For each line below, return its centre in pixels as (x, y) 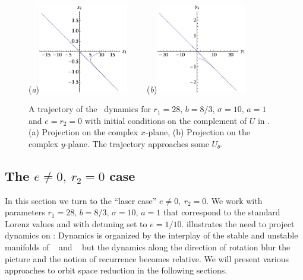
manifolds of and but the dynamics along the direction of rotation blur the (148, 247)
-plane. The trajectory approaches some (137, 143)
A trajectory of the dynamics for (90, 109)
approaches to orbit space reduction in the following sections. (116, 270)
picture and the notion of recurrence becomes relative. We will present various (147, 258)
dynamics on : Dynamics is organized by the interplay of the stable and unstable (151, 235)
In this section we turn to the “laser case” (81, 200)
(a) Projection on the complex (83, 132)
